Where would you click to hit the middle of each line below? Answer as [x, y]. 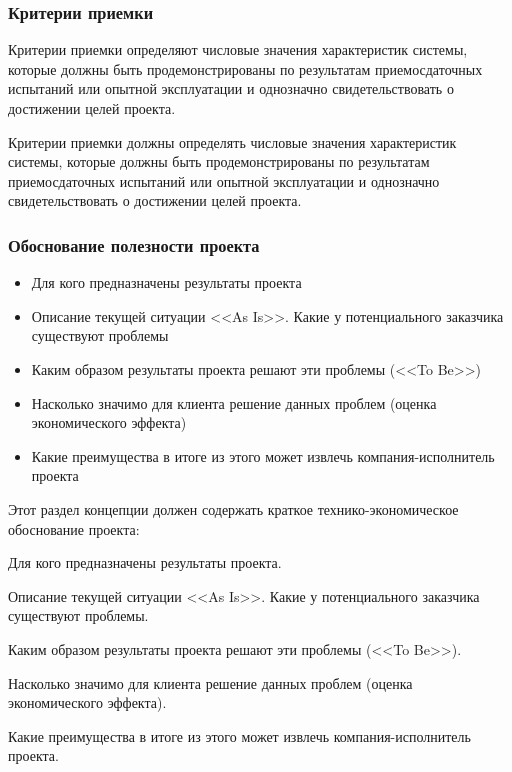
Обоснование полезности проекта [134, 244]
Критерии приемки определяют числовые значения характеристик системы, [238, 49]
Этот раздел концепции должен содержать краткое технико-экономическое [233, 508]
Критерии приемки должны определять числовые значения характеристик [232, 141]
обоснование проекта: [74, 528]
